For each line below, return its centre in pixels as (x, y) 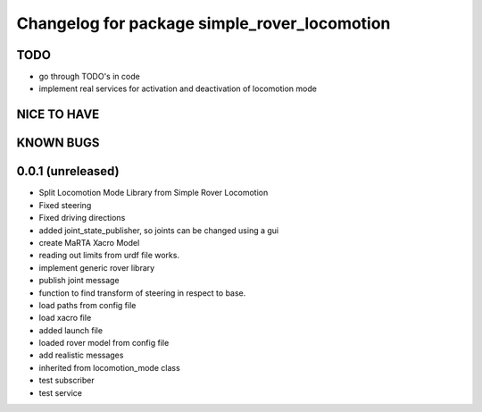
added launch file (71, 330)
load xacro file (65, 318)
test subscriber (66, 381)
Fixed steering (65, 205)
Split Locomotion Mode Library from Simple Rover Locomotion (154, 193)
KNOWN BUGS (58, 143)
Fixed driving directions (82, 218)
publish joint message (79, 281)
